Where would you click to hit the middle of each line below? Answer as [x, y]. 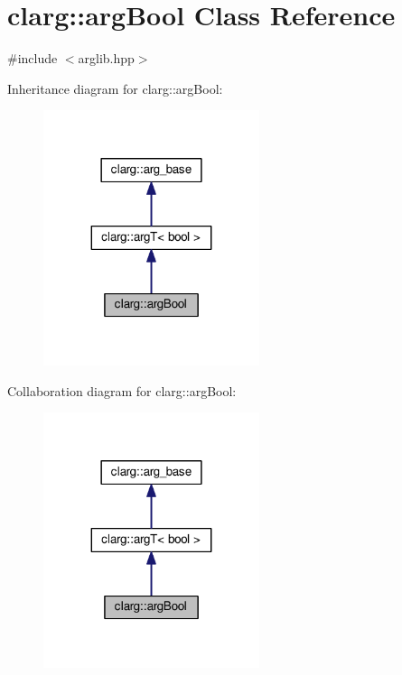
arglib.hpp [106, 58]
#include [33, 58]
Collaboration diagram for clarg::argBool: [122, 390]
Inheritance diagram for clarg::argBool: [115, 88]
